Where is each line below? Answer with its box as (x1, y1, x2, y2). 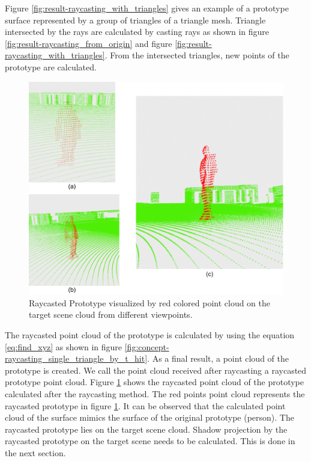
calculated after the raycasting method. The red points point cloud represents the (5, 387, 305, 400)
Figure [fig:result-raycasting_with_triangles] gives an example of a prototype (5, 2, 289, 14)
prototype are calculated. (5, 60, 97, 73)
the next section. (5, 446, 66, 459)
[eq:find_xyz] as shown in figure (5, 340, 122, 353)
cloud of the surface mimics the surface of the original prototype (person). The (5, 411, 294, 424)
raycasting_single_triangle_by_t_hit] (5, 352, 148, 365)
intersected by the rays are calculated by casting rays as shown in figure (5, 25, 270, 38)
